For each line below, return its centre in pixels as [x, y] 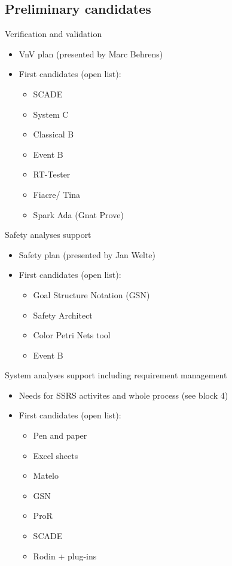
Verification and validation [54, 34]
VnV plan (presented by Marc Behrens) [91, 53]
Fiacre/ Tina [57, 194]
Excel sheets [56, 455]
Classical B [54, 134]
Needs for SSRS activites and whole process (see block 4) [123, 395]
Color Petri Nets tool [72, 335]
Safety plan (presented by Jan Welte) [87, 254]
